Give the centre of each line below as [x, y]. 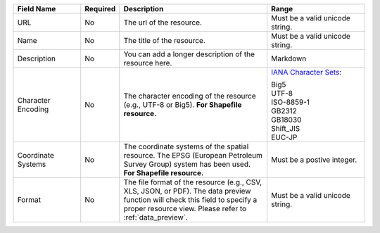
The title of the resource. [164, 40]
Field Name [37, 9]
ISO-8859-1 [290, 102]
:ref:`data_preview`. [156, 217]
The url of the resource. [163, 23]
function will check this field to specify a [190, 200]
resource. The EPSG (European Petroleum [193, 155]
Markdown [289, 58]
